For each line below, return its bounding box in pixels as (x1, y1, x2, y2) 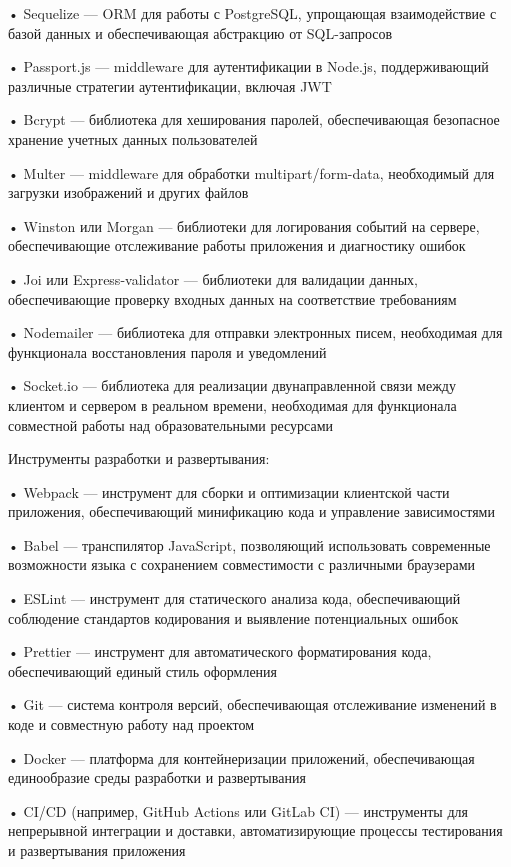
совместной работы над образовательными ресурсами (8, 414, 334, 435)
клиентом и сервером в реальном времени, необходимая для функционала (8, 394, 457, 415)
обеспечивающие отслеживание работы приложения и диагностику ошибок (8, 235, 466, 256)
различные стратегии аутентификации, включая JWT (8, 75, 332, 96)
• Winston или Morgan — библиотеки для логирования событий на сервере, (8, 215, 480, 236)
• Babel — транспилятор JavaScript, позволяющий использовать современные (8, 534, 491, 555)
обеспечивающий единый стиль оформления (8, 660, 278, 681)
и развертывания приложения (8, 840, 186, 860)
